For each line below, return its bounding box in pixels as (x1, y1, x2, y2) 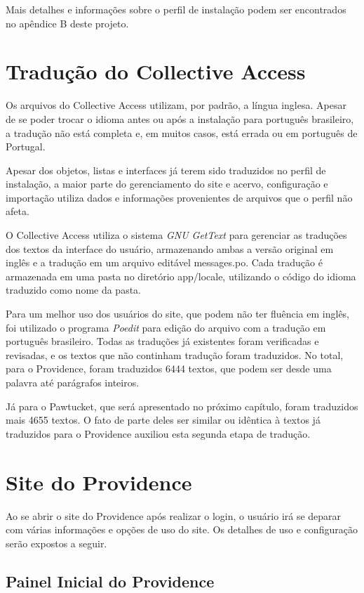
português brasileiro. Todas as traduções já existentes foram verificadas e (6, 334, 319, 348)
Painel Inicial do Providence (6, 570, 215, 592)
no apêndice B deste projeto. (6, 15, 129, 30)
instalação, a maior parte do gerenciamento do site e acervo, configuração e (6, 176, 328, 191)
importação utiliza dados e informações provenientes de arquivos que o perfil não (6, 190, 353, 204)
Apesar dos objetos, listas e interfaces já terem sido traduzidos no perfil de (6, 162, 326, 177)
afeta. (6, 204, 29, 219)
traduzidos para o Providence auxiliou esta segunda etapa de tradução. (6, 426, 311, 441)
